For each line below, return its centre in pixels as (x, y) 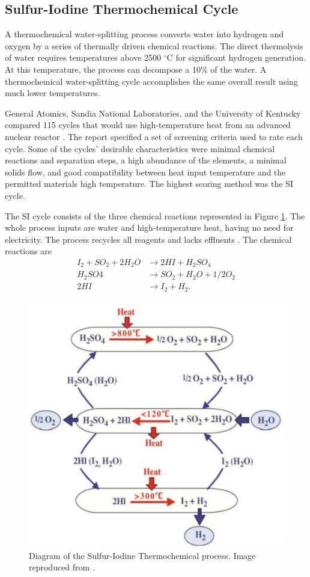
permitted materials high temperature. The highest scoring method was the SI (149, 184)
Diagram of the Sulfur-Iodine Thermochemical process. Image (142, 555)
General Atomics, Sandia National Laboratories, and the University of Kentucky (153, 113)
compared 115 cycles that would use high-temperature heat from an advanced (148, 125)
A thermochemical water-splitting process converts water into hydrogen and (144, 34)
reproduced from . (62, 567)
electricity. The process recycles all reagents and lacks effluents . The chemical (148, 239)
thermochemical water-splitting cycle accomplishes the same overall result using (151, 81)
